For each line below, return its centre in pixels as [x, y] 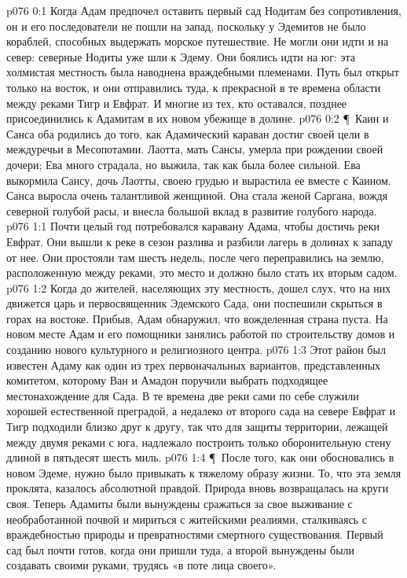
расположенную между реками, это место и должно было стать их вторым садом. [202, 272]
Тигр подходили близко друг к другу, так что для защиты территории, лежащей [197, 427]
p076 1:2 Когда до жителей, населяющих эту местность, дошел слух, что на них [199, 287]
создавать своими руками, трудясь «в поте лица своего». [141, 565]
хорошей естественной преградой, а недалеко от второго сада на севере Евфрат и [201, 411]
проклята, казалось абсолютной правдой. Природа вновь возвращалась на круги [198, 488]
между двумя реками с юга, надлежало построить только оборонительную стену [199, 442]
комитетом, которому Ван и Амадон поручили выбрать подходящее [167, 380]
